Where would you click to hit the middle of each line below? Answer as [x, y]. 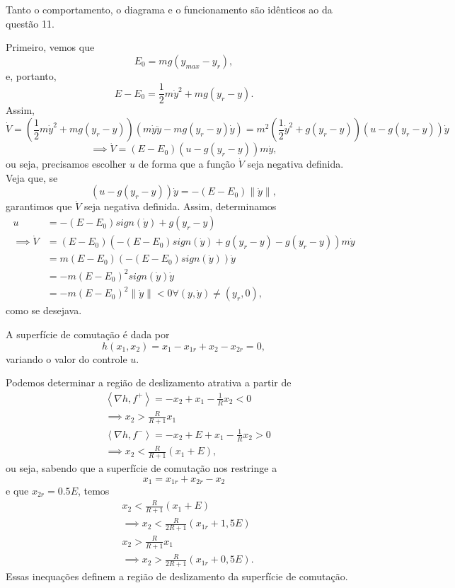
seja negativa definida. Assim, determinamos [180, 206]
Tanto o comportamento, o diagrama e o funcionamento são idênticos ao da [169, 9]
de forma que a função [187, 164]
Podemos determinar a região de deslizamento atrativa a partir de [149, 382]
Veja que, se [32, 177]
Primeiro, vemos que [50, 47]
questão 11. [30, 23]
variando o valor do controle [67, 358]
